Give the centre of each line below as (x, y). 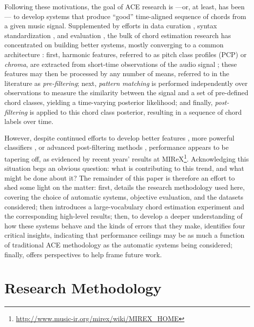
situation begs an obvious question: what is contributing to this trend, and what (124, 168)
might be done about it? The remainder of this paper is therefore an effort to (120, 177)
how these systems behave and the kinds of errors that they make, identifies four (125, 225)
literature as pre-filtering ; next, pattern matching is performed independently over (126, 83)
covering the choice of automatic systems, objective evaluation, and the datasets (124, 196)
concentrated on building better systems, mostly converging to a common (114, 45)
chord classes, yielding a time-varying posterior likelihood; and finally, (109, 102)
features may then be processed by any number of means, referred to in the (117, 73)
